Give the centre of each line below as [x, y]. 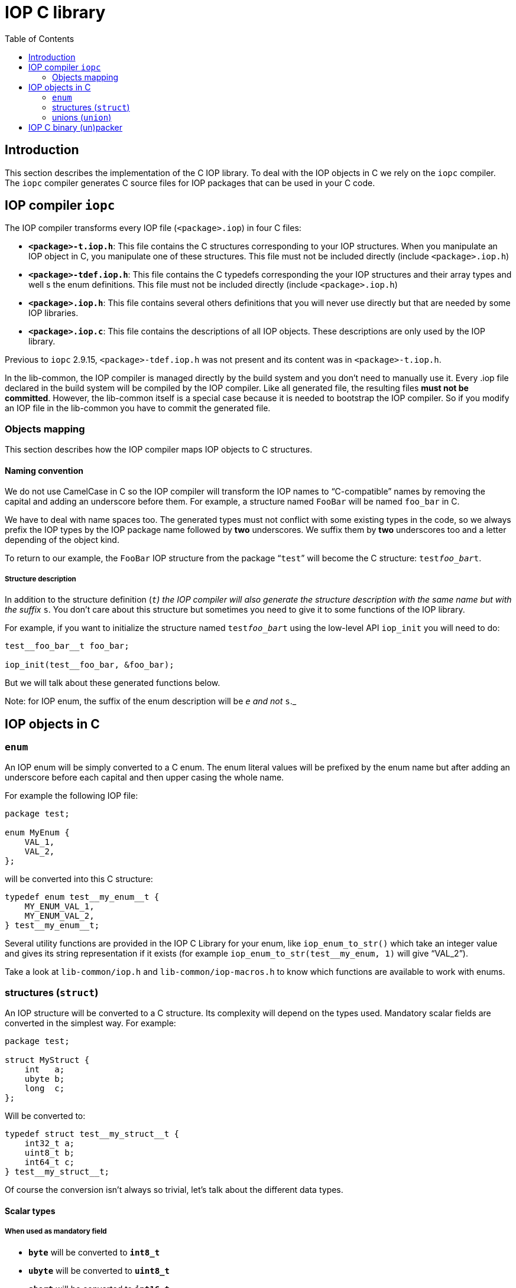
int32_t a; [50, 1144]
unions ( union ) [82, 117]
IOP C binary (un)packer [76, 127]
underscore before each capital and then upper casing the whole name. [145, 778]
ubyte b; [45, 1079]
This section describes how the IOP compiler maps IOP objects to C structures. [159, 450]
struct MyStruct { [47, 1060]
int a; [45, 1070]
